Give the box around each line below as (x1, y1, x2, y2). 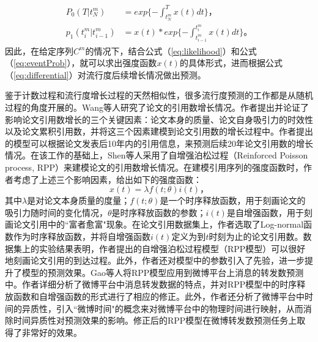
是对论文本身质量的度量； (27, 194, 130, 207)
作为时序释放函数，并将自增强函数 (13, 229, 150, 242)
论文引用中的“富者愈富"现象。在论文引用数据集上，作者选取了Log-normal (13, 218, 304, 231)
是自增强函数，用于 (226, 206, 304, 218)
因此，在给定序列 (5, 44, 73, 57)
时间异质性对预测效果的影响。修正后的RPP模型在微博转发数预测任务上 (13, 314, 297, 327)
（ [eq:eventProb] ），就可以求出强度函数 (5, 56, 157, 69)
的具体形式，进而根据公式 (179, 56, 283, 69)
